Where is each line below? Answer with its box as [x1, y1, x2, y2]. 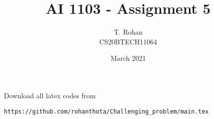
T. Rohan [113, 27, 143, 37]
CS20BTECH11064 [99, 36, 157, 46]
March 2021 [110, 53, 146, 63]
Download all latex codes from [4, 90, 96, 100]
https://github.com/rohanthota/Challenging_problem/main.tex [4, 108, 209, 115]
